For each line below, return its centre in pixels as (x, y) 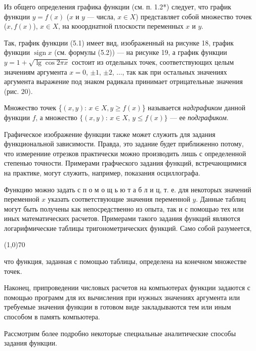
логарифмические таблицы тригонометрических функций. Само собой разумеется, (128, 228)
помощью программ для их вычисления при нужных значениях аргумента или (122, 297)
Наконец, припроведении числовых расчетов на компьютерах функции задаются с (127, 287)
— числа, (101, 16)
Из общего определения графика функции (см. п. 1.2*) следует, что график (118, 6)
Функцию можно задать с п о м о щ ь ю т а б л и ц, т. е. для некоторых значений (128, 189)
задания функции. (31, 343)
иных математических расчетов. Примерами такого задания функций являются (122, 218)
